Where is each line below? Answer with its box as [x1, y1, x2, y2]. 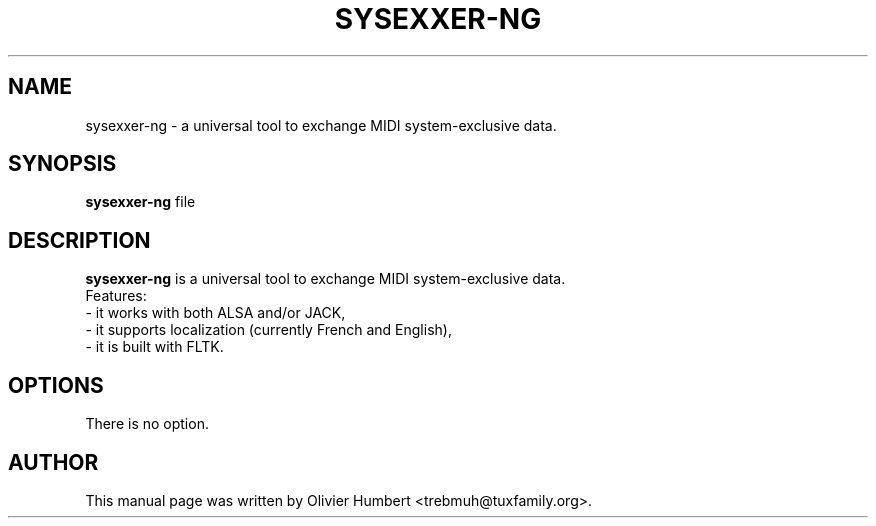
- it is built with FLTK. [85, 338, 224, 356]
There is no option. [85, 415, 209, 433]
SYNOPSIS [8, 151, 117, 177]
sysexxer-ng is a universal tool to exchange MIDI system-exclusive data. [85, 270, 566, 288]
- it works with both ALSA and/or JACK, [85, 304, 346, 322]
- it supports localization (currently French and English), [85, 321, 452, 339]
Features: [85, 287, 147, 305]
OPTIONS [8, 372, 104, 398]
